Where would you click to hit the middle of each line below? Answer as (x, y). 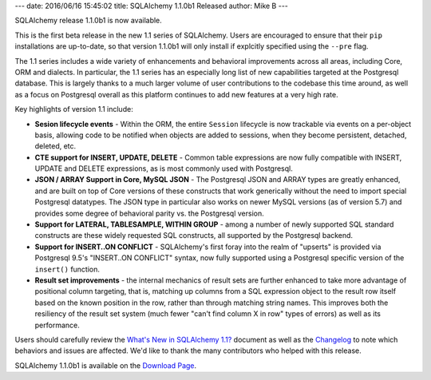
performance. (57, 325)
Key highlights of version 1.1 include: (74, 109)
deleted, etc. (55, 146)
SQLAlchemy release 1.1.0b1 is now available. (89, 21)
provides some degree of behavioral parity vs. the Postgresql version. (150, 213)
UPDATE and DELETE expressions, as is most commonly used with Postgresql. (164, 168)
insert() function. (67, 269)
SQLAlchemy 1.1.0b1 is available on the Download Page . (106, 365)
